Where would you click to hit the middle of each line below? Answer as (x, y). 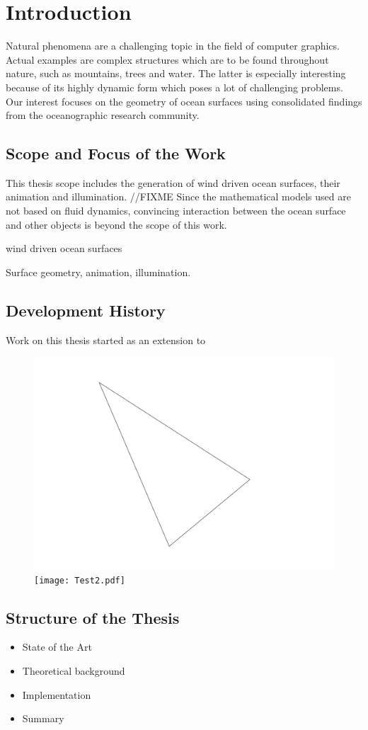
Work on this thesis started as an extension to (106, 340)
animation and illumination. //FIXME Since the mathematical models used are (178, 196)
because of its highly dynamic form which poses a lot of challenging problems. (174, 87)
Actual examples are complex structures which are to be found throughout (167, 59)
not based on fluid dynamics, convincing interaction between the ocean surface (176, 211)
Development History (86, 310)
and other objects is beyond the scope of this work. (116, 224)
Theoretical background (74, 671)
